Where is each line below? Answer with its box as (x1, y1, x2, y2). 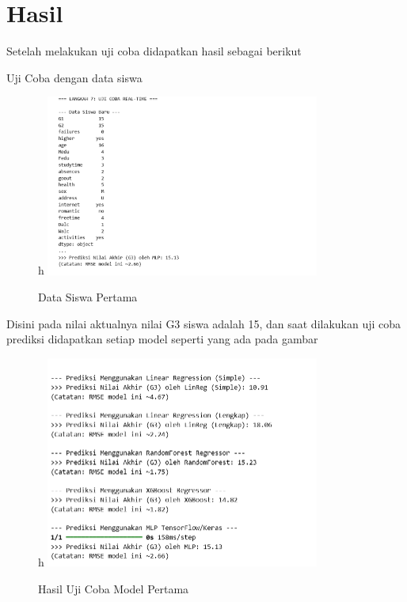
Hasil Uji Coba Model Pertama (38, 580, 189, 596)
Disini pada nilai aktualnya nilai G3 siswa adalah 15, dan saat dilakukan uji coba (6, 315, 401, 331)
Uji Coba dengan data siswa (6, 69, 143, 85)
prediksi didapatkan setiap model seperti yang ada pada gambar (6, 331, 318, 347)
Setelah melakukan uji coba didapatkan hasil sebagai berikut (6, 43, 302, 59)
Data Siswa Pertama (38, 289, 138, 305)
